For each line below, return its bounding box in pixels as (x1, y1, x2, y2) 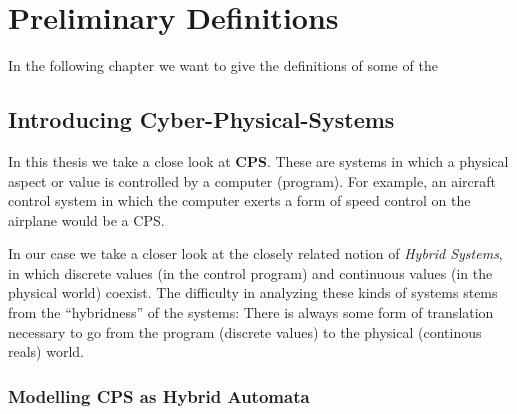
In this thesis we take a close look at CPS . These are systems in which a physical (8, 150, 509, 171)
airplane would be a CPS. (8, 209, 165, 230)
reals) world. (8, 341, 84, 362)
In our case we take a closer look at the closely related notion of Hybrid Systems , (8, 243, 503, 264)
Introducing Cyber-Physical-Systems (8, 104, 395, 135)
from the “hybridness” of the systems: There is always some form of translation (8, 302, 494, 323)
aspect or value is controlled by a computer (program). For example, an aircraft (8, 170, 496, 191)
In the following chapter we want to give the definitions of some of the (8, 55, 438, 76)
